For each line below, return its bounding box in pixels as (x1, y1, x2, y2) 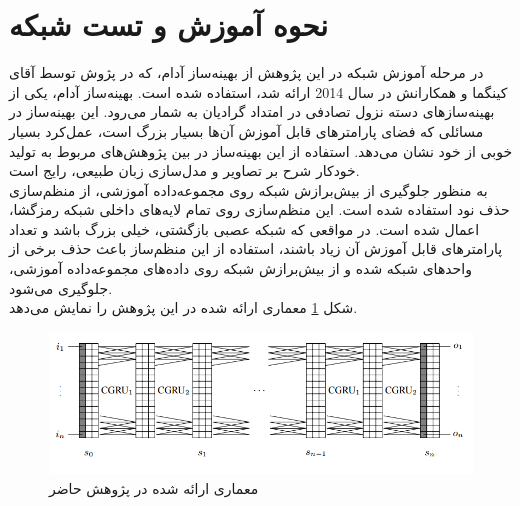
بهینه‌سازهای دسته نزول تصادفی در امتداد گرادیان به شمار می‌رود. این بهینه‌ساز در (9, 101, 495, 122)
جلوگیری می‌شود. (9, 277, 113, 298)
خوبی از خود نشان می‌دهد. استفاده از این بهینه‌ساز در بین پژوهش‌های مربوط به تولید (9, 140, 513, 161)
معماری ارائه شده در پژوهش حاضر (49, 478, 259, 499)
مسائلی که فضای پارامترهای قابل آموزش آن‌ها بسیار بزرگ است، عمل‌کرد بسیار (9, 120, 484, 141)
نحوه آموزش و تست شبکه (9, 4, 329, 45)
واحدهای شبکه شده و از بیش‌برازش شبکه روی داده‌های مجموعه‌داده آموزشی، (9, 258, 472, 279)
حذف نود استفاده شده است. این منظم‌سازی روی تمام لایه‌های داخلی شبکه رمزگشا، (9, 199, 510, 220)
